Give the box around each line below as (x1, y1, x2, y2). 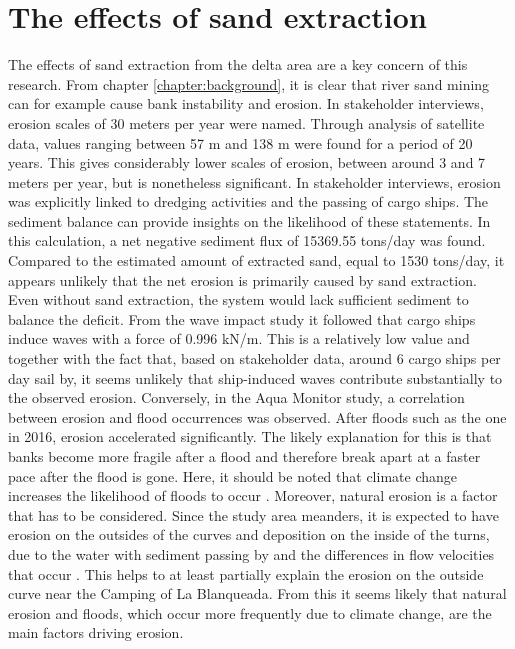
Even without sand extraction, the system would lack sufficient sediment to (8, 289, 469, 310)
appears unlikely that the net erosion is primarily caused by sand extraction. (8, 269, 477, 290)
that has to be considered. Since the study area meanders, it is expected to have (8, 504, 499, 525)
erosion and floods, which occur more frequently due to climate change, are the (8, 602, 492, 623)
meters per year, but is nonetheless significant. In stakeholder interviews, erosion (8, 171, 501, 192)
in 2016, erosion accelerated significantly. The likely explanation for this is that (8, 426, 492, 447)
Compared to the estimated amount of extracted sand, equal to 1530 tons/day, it (8, 250, 505, 271)
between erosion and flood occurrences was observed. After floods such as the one (8, 406, 507, 427)
